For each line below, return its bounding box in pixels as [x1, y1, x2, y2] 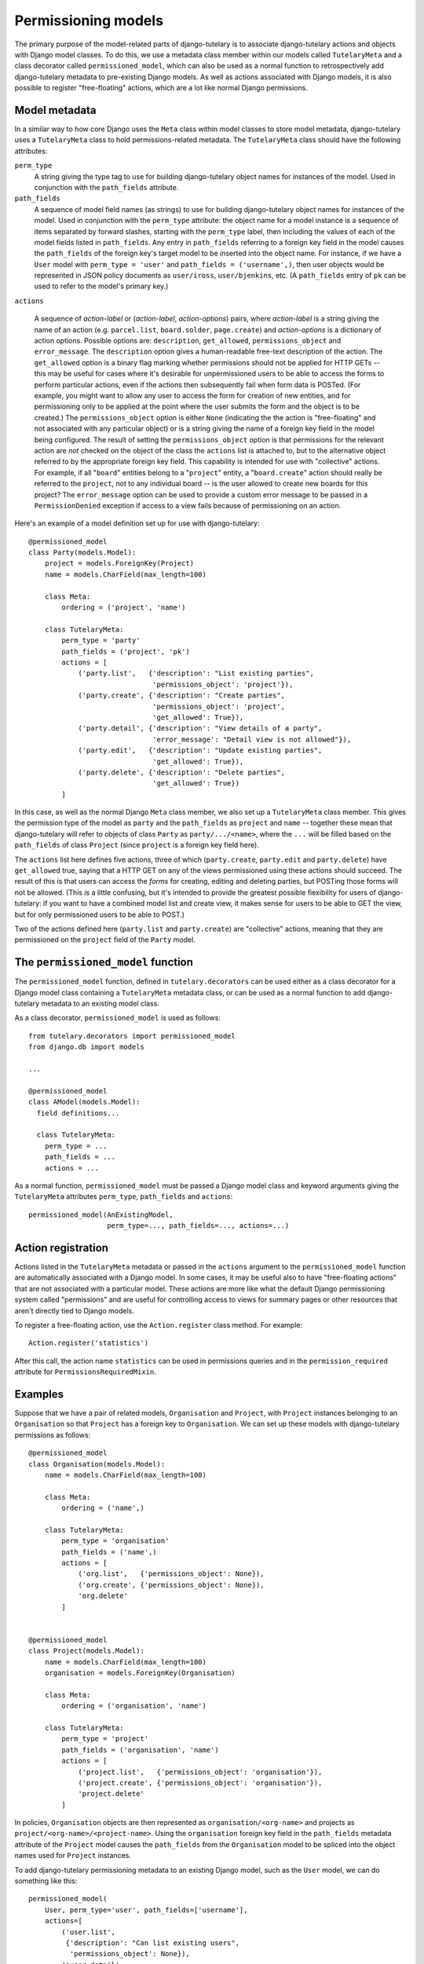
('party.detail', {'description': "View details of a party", [78, 724, 323, 733]
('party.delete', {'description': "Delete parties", [78, 768, 286, 777]
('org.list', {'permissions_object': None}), [78, 1570, 265, 1578]
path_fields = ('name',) [61, 1548, 157, 1556]
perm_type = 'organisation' [61, 1537, 170, 1545]
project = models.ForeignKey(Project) [44, 559, 195, 568]
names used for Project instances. [14, 1851, 131, 1860]
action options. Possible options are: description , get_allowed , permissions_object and [34, 336, 342, 346]
